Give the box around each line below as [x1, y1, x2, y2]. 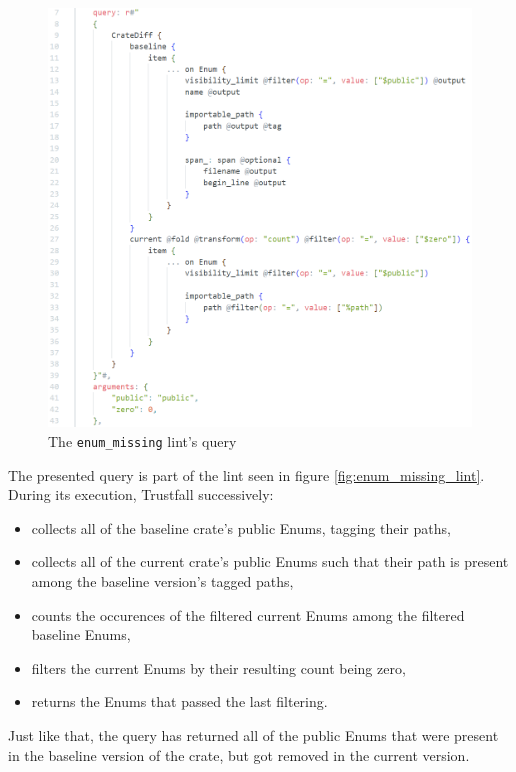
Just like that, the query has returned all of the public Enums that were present [8, 725, 499, 746]
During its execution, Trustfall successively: [8, 484, 274, 505]
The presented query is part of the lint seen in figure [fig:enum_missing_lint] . [8, 464, 485, 485]
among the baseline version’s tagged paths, [31, 571, 294, 592]
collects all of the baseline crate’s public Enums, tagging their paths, [31, 517, 451, 538]
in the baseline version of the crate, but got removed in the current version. [8, 744, 470, 765]
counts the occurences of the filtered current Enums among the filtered [31, 604, 465, 625]
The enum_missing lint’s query [48, 431, 237, 452]
